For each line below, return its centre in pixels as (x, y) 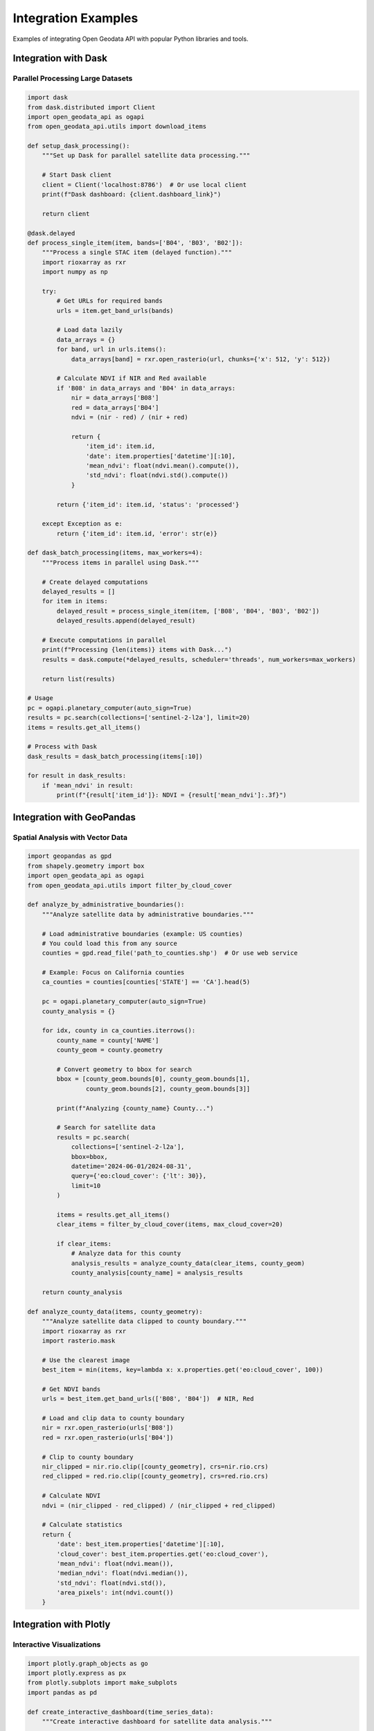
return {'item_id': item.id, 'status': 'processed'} (148, 504)
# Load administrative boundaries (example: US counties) (142, 934)
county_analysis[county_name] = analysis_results (157, 1273)
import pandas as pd (62, 1692)
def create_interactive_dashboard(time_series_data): (121, 1712)
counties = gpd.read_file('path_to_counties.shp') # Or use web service (170, 953)
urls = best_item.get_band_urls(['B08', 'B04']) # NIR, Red (148, 1399)
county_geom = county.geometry (109, 1050)
